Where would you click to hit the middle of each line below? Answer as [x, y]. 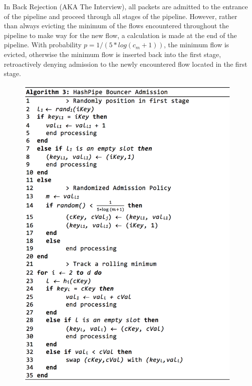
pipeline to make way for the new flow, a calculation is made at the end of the [120, 35]
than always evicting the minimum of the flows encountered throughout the [117, 26]
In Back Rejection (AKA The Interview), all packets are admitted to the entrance [126, 6]
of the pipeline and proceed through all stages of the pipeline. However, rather [121, 16]
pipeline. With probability [43, 45]
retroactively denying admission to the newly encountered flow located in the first [126, 64]
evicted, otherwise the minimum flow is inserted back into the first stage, [113, 54]
